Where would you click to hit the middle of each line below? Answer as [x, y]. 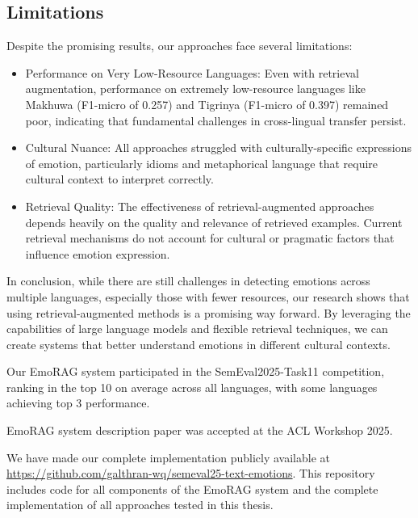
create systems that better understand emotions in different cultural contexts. [199, 344]
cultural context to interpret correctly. [119, 179]
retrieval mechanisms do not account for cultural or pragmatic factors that [210, 238]
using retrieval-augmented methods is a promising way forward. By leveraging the [209, 312]
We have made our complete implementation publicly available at [168, 457]
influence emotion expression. [98, 253]
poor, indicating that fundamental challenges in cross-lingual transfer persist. [216, 120]
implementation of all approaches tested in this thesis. [140, 505]
